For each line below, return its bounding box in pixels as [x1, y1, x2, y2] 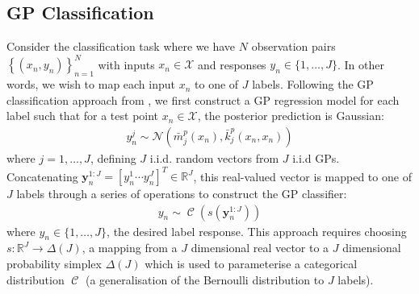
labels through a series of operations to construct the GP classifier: [16, 185, 347, 201]
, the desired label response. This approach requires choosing [107, 222, 407, 239]
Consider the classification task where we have [6, 38, 236, 55]
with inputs [98, 56, 155, 72]
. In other [337, 56, 384, 72]
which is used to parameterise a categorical [145, 255, 358, 272]
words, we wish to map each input [6, 76, 176, 93]
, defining [90, 149, 136, 166]
